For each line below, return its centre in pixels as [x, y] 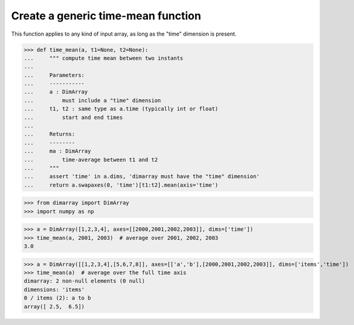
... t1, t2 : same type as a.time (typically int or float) [121, 109]
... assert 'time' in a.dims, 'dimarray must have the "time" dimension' [142, 176]
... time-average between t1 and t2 [91, 159]
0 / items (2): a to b [57, 298]
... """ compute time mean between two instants [104, 58]
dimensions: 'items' [54, 289]
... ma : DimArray [57, 151]
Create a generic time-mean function [106, 16]
